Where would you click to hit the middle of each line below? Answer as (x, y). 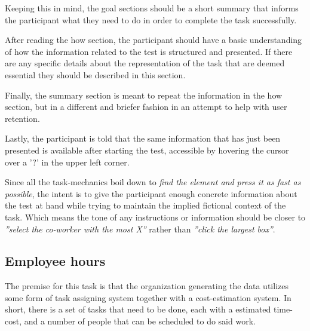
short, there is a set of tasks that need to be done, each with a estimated (138, 309)
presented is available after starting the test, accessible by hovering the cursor (147, 150)
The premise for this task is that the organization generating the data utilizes (147, 286)
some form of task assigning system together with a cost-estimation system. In (148, 297)
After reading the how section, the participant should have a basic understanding (154, 40)
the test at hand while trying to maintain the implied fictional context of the (145, 205)
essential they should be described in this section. (95, 74)
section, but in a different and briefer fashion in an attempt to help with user (146, 107)
